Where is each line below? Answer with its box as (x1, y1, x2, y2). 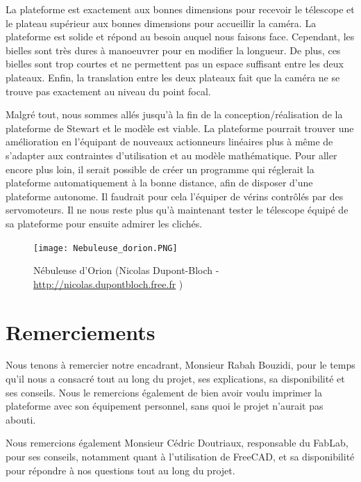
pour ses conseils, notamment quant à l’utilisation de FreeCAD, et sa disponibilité (6, 449, 355, 464)
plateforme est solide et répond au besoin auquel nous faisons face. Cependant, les (6, 29, 355, 44)
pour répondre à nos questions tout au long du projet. (6, 463, 235, 477)
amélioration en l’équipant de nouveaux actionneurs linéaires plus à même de (6, 134, 333, 149)
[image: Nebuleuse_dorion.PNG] (33, 243, 178, 253)
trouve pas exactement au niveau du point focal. (6, 83, 211, 98)
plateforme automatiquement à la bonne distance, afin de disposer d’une (6, 175, 313, 190)
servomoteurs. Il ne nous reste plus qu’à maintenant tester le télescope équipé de (6, 202, 349, 217)
